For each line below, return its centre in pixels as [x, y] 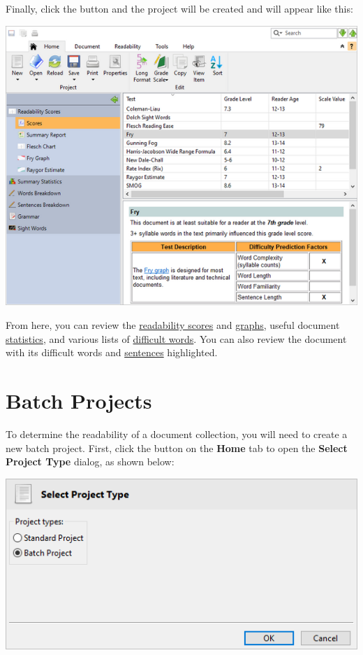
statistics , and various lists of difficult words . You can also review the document [176, 338]
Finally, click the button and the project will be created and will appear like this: [179, 8]
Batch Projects [79, 400]
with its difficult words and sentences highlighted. [112, 352]
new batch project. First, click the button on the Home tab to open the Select [177, 448]
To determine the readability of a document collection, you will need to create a [177, 434]
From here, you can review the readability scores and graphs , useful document [173, 325]
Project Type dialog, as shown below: [90, 462]
